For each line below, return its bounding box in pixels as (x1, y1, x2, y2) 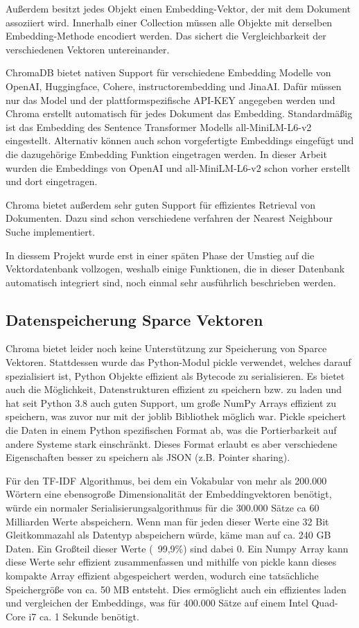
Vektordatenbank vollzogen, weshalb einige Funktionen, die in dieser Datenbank (6, 261, 345, 276)
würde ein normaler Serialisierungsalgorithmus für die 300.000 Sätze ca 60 (6, 500, 319, 515)
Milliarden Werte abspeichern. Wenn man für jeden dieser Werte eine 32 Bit (6, 514, 329, 528)
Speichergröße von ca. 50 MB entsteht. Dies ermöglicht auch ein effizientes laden (6, 582, 347, 596)
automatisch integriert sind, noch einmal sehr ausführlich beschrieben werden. (6, 274, 336, 289)
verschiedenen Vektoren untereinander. (6, 42, 170, 56)
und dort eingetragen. (6, 174, 98, 189)
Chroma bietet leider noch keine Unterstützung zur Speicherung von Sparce (6, 341, 327, 356)
